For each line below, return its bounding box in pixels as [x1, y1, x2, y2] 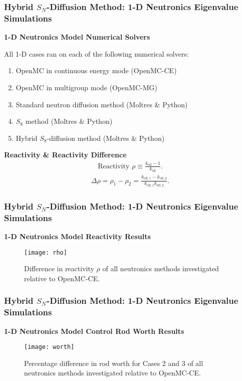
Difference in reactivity [24, 263, 94, 274]
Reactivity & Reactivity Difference [4, 149, 127, 160]
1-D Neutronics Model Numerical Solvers [4, 32, 150, 42]
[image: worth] [24, 343, 75, 351]
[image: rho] [24, 249, 67, 256]
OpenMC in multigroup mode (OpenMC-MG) [16, 82, 157, 92]
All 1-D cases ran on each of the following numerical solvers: [4, 48, 189, 59]
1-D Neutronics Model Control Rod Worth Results [4, 325, 184, 336]
